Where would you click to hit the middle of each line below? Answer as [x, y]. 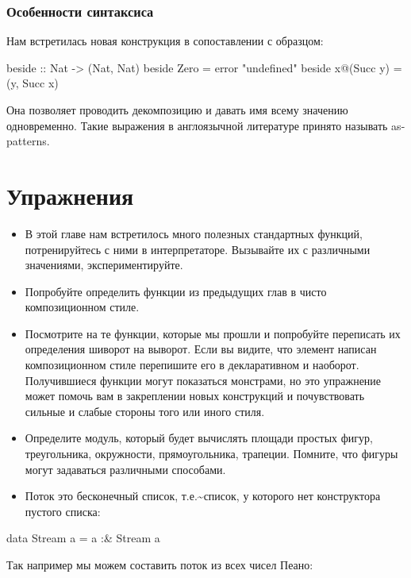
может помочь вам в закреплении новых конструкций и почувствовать [195, 396]
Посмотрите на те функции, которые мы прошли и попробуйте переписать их [213, 333]
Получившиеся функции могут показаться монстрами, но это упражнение [203, 380]
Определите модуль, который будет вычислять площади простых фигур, [199, 438]
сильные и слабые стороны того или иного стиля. [145, 411]
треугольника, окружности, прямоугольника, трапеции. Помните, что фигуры [211, 454]
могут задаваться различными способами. [125, 469]
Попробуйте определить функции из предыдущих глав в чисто [176, 291]
